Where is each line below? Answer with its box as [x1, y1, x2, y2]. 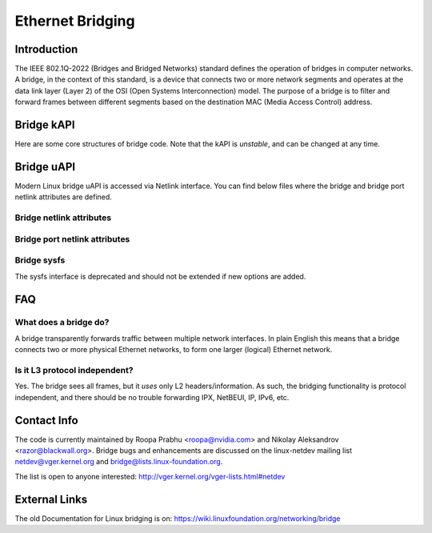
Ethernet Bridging [14, 12, 135, 30]
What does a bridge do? [14, 317, 110, 328]
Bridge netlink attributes [14, 212, 112, 223]
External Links [14, 492, 88, 506]
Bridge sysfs [14, 254, 66, 266]
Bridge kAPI [14, 118, 75, 132]
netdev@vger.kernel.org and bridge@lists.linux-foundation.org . [14, 457, 223, 467]
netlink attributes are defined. [14, 192, 112, 202]
